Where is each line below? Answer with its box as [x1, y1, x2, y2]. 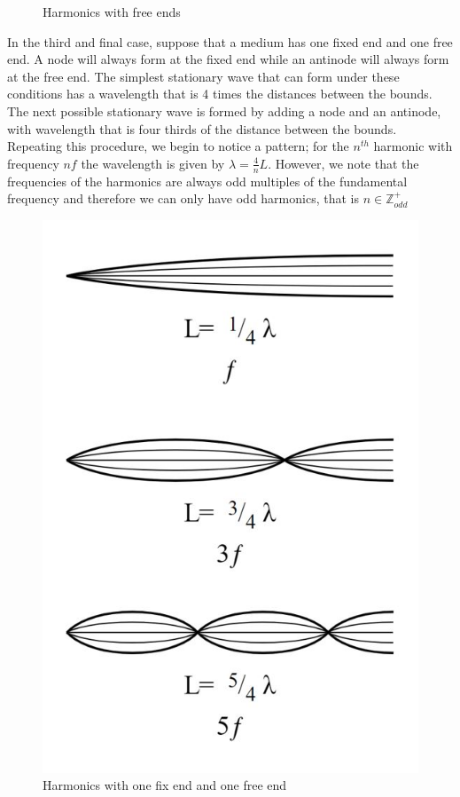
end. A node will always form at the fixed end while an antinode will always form [7, 50, 449, 68]
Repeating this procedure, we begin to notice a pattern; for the [7, 137, 349, 155]
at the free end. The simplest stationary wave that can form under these [7, 67, 400, 85]
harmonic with [373, 137, 453, 155]
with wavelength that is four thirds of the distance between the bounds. [7, 119, 397, 138]
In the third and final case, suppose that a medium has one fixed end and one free [7, 32, 453, 51]
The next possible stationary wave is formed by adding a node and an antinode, [7, 101, 441, 120]
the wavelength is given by [81, 154, 225, 172]
